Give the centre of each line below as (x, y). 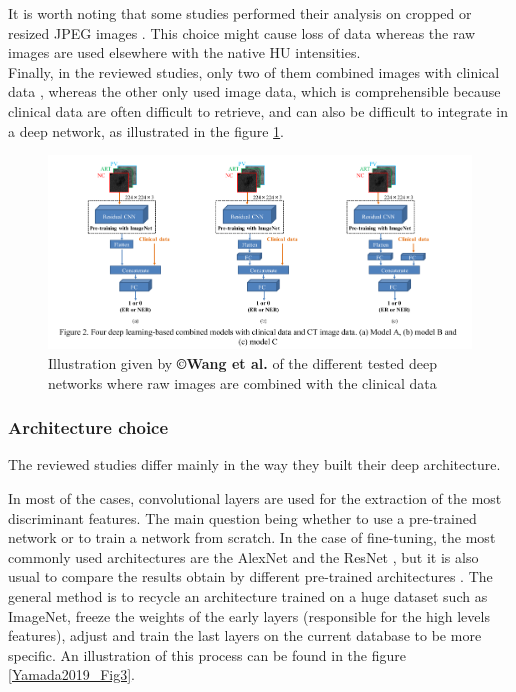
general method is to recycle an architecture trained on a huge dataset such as (248, 595)
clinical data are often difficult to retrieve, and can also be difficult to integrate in (258, 110)
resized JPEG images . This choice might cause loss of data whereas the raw (242, 32)
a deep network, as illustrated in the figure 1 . (146, 130)
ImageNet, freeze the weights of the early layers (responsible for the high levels (249, 615)
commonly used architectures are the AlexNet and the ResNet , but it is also (243, 556)
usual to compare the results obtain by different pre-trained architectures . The (250, 576)
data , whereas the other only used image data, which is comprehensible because (254, 91)
